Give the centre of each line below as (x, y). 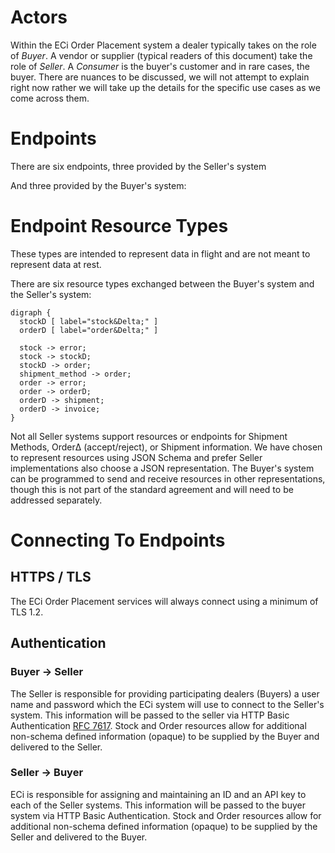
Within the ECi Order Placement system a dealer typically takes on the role (163, 45)
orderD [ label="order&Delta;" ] (89, 330)
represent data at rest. (56, 264)
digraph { (31, 312)
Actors (39, 17)
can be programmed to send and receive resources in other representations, (168, 478)
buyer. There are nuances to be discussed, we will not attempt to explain (160, 77)
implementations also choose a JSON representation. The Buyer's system (162, 468)
